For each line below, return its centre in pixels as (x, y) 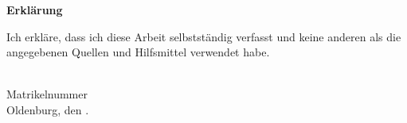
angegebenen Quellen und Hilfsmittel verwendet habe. (138, 52)
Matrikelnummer (47, 94)
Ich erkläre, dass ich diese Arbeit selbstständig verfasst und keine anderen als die (204, 36)
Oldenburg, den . (48, 109)
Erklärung (35, 10)
